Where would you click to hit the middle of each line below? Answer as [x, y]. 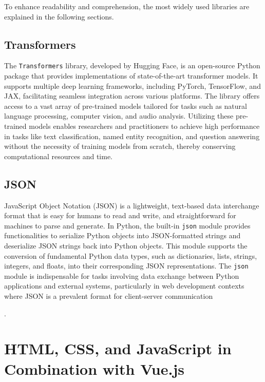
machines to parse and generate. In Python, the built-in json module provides [127, 225]
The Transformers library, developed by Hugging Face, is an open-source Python [132, 65]
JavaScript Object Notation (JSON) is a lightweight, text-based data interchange [132, 205]
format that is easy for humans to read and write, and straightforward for [120, 215]
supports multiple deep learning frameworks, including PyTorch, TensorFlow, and [132, 85]
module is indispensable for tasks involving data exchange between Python [122, 275]
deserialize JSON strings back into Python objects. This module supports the [126, 246]
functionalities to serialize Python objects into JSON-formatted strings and [122, 235]
